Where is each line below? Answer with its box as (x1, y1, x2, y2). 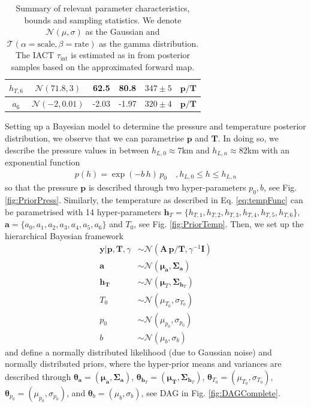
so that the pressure (5, 181, 78, 194)
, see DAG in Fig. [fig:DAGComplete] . (141, 386, 280, 399)
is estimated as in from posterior (71, 49, 191, 61)
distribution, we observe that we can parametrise (5, 131, 185, 144)
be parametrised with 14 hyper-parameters (5, 205, 161, 218)
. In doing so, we (218, 131, 279, 144)
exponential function (5, 156, 80, 168)
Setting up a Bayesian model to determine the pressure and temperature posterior (5, 120, 306, 132)
